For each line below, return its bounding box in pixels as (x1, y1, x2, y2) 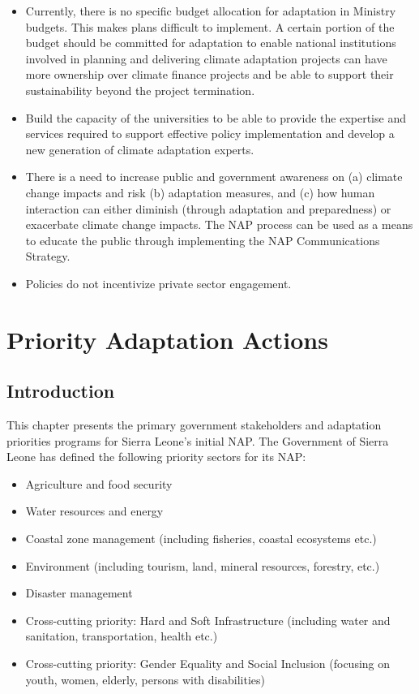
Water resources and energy (25, 502, 164, 519)
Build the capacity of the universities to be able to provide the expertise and (25, 109, 406, 126)
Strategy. (25, 248, 71, 265)
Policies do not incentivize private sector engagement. (25, 274, 292, 291)
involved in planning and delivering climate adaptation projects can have (25, 50, 387, 67)
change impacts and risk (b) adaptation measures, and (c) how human (25, 183, 375, 200)
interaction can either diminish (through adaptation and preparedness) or (25, 200, 391, 217)
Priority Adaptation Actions (6, 322, 328, 356)
